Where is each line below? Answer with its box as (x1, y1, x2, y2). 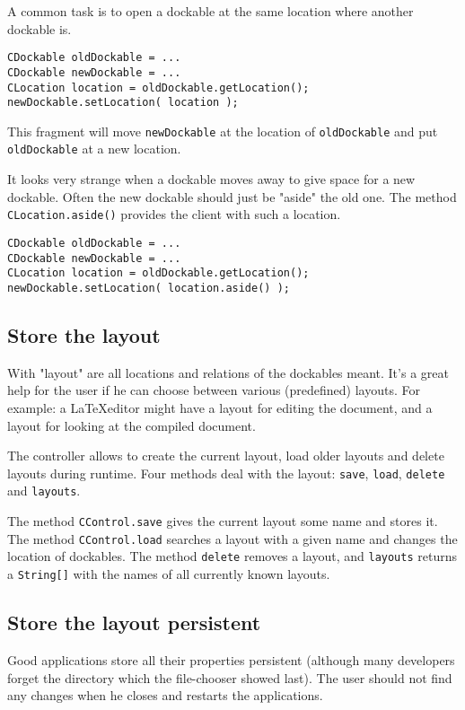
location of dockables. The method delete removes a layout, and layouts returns (7, 547, 457, 565)
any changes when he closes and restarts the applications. (7, 686, 323, 705)
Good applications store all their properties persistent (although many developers (7, 650, 455, 669)
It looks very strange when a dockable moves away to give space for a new (7, 170, 416, 188)
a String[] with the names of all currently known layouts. (7, 565, 330, 583)
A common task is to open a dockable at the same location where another (7, 2, 414, 20)
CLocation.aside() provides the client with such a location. (7, 205, 341, 224)
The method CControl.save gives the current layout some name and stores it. (7, 512, 438, 530)
